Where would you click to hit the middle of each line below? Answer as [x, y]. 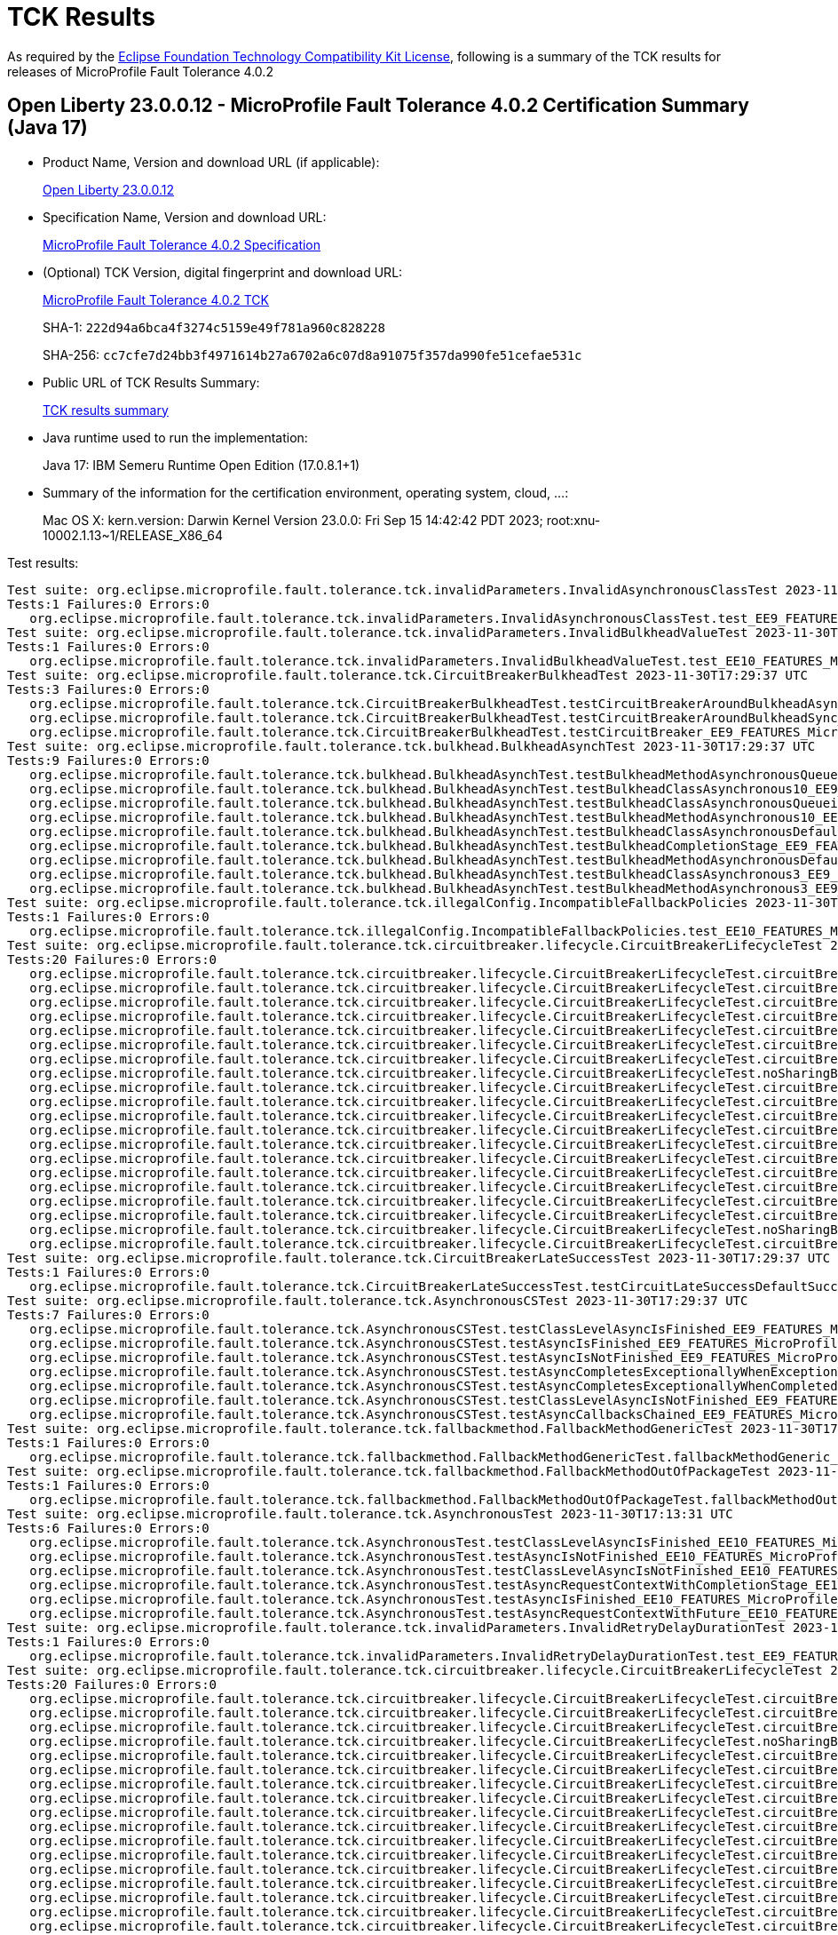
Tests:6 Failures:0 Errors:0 [108, 1528]
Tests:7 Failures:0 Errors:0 [108, 1314]
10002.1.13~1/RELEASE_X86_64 [133, 535]
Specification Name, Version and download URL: [185, 217]
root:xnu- [573, 520]
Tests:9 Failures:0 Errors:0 [108, 760]
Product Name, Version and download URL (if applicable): [211, 162]
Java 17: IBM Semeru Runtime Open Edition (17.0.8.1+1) [202, 465]
